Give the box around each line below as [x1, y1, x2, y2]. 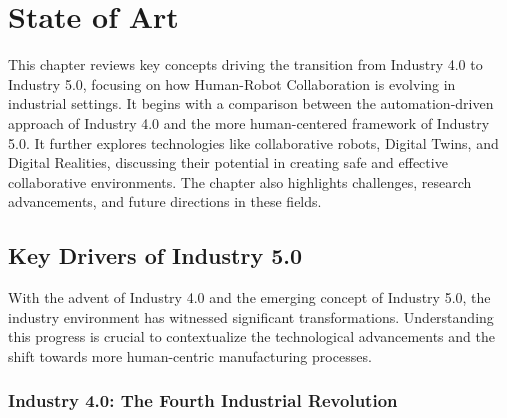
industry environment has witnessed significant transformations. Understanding [8, 306, 494, 327]
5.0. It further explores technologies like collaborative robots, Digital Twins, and [8, 132, 499, 153]
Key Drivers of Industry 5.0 [8, 240, 303, 271]
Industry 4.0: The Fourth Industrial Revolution [8, 388, 398, 413]
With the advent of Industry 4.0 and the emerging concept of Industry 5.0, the [8, 287, 491, 308]
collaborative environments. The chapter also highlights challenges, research [8, 171, 472, 192]
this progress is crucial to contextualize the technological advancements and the [8, 326, 495, 347]
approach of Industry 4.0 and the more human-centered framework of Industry [8, 112, 490, 133]
